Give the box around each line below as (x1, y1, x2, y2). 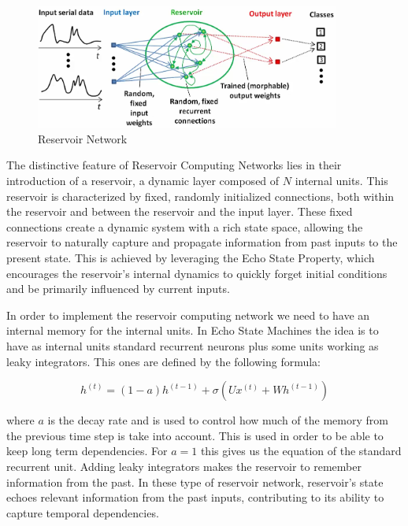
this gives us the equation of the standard (200, 443, 402, 459)
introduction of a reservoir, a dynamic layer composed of (6, 172, 280, 189)
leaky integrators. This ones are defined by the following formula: (6, 353, 321, 369)
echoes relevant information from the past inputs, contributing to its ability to (6, 489, 384, 506)
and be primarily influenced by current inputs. (6, 280, 230, 297)
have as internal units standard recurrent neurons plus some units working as (6, 338, 379, 354)
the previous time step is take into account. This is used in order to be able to (6, 427, 384, 443)
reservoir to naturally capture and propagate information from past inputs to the (6, 234, 398, 250)
